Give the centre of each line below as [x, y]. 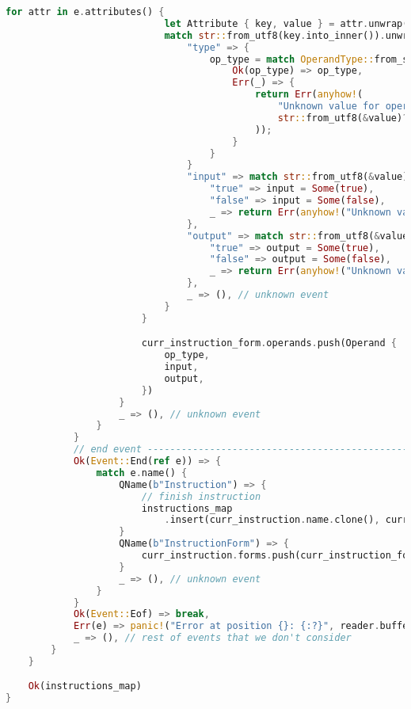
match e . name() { [142, 473]
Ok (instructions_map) [85, 686]
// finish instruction [201, 496]
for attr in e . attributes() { [85, 12]
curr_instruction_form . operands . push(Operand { [269, 343]
